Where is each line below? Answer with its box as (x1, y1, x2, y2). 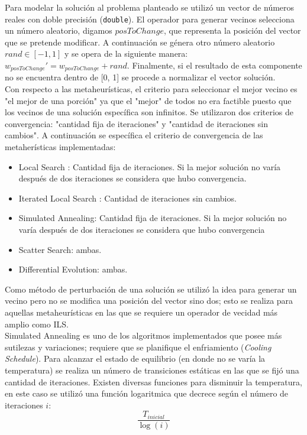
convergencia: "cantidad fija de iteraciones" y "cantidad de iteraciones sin (5, 117, 268, 129)
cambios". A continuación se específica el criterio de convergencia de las (5, 129, 263, 141)
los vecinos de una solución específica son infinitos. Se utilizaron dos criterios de (5, 106, 293, 118)
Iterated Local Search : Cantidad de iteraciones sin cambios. (18, 191, 237, 204)
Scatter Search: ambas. (18, 243, 102, 255)
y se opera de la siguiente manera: (64, 47, 188, 60)
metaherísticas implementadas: (5, 141, 116, 153)
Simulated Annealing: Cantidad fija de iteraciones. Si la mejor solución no (18, 212, 287, 224)
